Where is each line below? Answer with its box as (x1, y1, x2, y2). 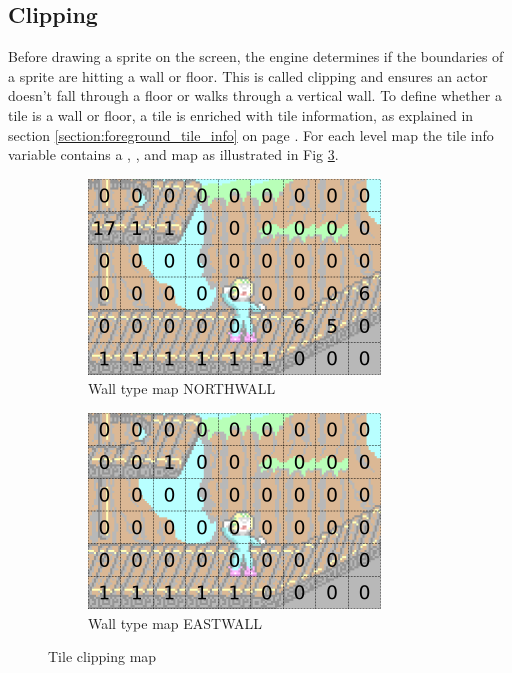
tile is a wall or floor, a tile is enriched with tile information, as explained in (8, 104, 474, 125)
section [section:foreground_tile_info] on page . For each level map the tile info (8, 124, 494, 145)
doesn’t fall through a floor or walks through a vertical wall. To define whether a (8, 85, 502, 106)
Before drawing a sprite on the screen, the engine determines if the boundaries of (8, 46, 504, 67)
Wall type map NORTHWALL (88, 378, 276, 399)
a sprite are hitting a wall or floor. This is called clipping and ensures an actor (8, 65, 488, 86)
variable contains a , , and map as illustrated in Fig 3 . (8, 144, 339, 165)
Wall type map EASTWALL (88, 612, 263, 633)
